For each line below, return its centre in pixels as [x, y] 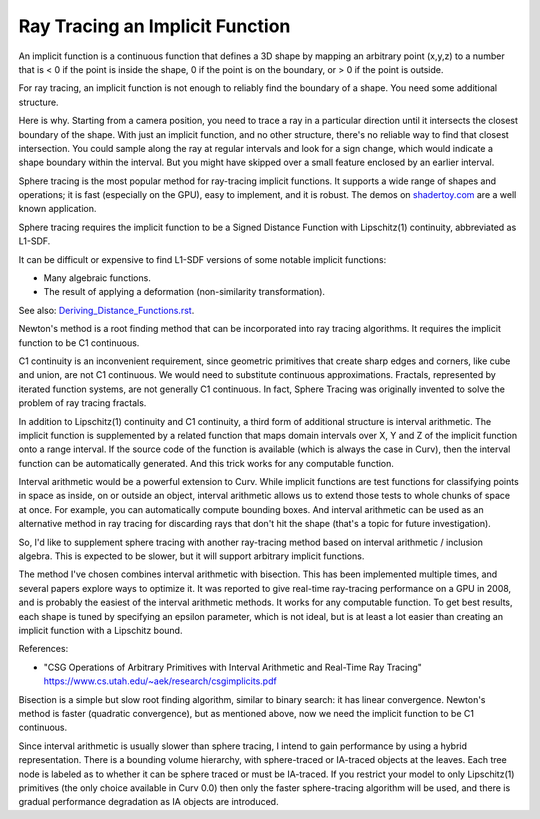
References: [43, 649]
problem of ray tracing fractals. [82, 403]
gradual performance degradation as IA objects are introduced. [148, 802]
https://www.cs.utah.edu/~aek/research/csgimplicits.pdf [160, 681]
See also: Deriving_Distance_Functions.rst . [106, 310]
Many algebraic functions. [97, 278]
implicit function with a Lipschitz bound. [100, 630]
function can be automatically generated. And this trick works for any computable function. [206, 463]
